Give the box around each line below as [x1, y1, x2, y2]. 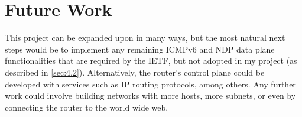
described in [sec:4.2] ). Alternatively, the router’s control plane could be [5, 66, 265, 78]
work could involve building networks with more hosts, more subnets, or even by [5, 89, 296, 102]
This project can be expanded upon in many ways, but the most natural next [5, 31, 285, 44]
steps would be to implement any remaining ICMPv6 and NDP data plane [5, 43, 275, 55]
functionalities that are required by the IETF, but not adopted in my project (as [5, 54, 297, 67]
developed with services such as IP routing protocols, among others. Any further [5, 77, 296, 90]
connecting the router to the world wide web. [5, 100, 168, 113]
